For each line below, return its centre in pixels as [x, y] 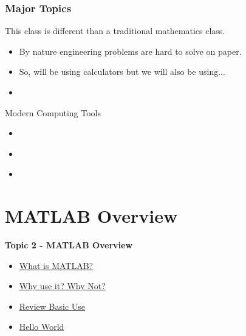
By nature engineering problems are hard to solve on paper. [130, 51]
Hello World [42, 327]
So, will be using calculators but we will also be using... [122, 72]
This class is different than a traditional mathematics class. [115, 31]
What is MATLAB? [56, 265]
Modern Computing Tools [53, 112]
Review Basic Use [52, 306]
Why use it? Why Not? [62, 286]
